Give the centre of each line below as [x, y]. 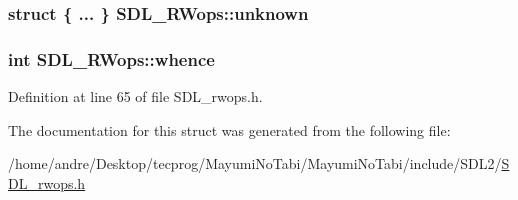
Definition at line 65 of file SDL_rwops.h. [135, 96]
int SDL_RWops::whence [111, 58]
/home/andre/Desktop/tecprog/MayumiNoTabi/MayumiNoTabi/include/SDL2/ [255, 163]
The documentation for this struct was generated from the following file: [229, 129]
